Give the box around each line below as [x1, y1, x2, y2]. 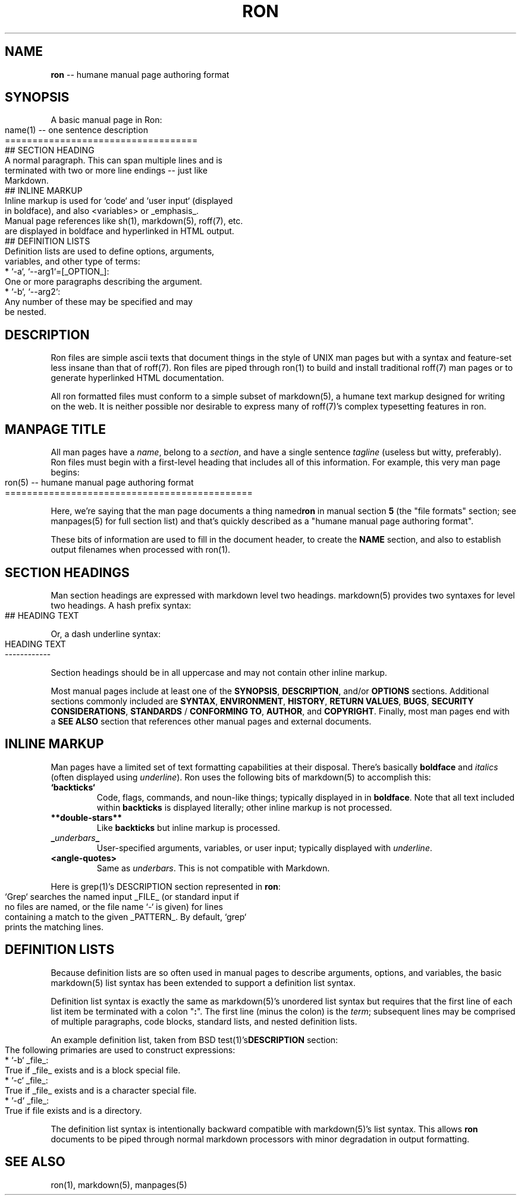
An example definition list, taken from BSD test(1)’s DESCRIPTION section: [51, 1034, 338, 1045]
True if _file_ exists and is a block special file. [5, 1064, 181, 1075]
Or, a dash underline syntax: [51, 628, 161, 639]
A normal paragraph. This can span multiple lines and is [5, 155, 222, 166]
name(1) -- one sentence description [5, 125, 148, 136]
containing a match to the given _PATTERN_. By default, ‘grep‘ [5, 911, 247, 922]
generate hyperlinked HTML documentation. [51, 373, 224, 383]
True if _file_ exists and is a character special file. [5, 1085, 197, 1095]
